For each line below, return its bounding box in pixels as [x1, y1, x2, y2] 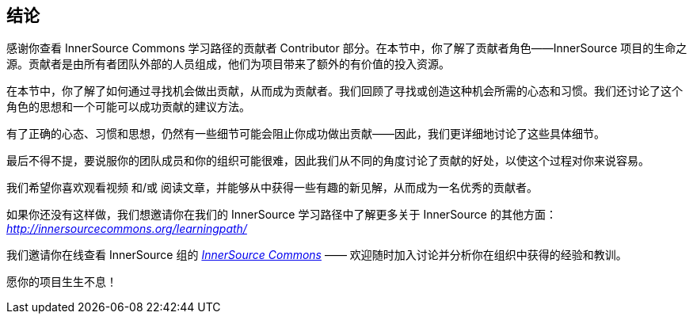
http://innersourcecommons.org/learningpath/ [6, 222, 247, 236]
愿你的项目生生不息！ [6, 275, 117, 289]
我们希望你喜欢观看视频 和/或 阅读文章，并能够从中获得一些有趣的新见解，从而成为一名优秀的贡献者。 [6, 181, 538, 195]
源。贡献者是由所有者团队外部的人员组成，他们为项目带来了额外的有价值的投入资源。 [6, 57, 450, 71]
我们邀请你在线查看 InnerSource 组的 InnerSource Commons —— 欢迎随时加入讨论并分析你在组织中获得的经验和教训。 [6, 248, 627, 262]
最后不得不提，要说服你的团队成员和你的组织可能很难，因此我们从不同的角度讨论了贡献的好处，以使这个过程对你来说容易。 [6, 154, 649, 168]
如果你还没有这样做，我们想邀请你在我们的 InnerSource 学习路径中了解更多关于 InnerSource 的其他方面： [6, 208, 557, 222]
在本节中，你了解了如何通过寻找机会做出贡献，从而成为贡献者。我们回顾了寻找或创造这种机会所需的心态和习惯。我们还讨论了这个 [6, 84, 683, 98]
